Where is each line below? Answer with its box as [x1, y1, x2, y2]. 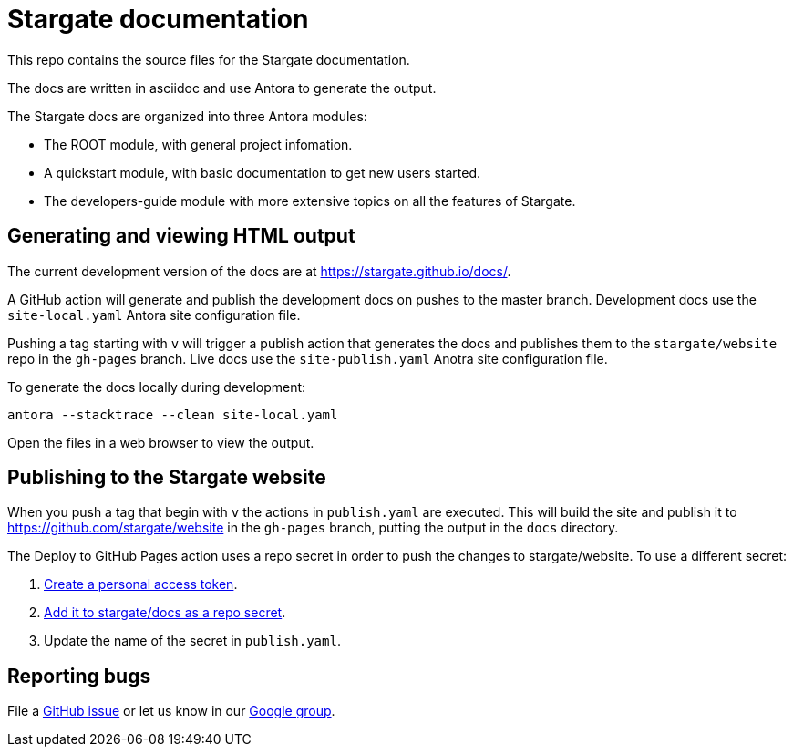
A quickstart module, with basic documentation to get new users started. [44, 164, 481, 181]
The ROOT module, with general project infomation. [44, 136, 353, 152]
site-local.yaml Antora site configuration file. [7, 306, 301, 323]
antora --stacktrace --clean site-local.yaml [7, 407, 338, 422]
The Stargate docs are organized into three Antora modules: [7, 108, 367, 124]
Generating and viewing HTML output [7, 224, 355, 248]
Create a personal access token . [44, 576, 238, 593]
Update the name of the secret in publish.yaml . [44, 633, 341, 649]
